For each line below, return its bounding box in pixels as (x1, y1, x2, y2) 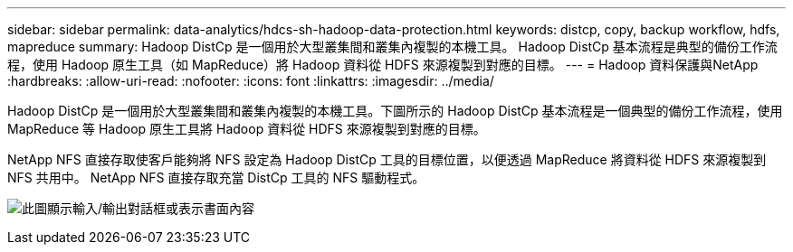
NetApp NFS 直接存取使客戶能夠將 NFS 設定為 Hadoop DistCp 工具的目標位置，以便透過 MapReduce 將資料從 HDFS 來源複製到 (7, 152, 767, 167)
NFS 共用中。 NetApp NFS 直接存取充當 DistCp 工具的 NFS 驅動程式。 (7, 170, 425, 185)
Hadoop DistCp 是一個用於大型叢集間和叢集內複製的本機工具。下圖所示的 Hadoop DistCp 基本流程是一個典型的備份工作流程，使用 (7, 103, 783, 118)
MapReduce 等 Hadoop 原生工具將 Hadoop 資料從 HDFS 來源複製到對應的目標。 (7, 121, 486, 136)
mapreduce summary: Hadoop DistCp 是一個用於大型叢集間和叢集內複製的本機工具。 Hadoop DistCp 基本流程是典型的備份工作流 (7, 39, 778, 54)
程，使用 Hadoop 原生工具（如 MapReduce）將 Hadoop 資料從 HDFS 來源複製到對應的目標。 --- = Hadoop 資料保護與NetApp (7, 57, 759, 72)
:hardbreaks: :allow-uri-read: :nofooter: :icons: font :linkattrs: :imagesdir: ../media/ (7, 73, 494, 89)
